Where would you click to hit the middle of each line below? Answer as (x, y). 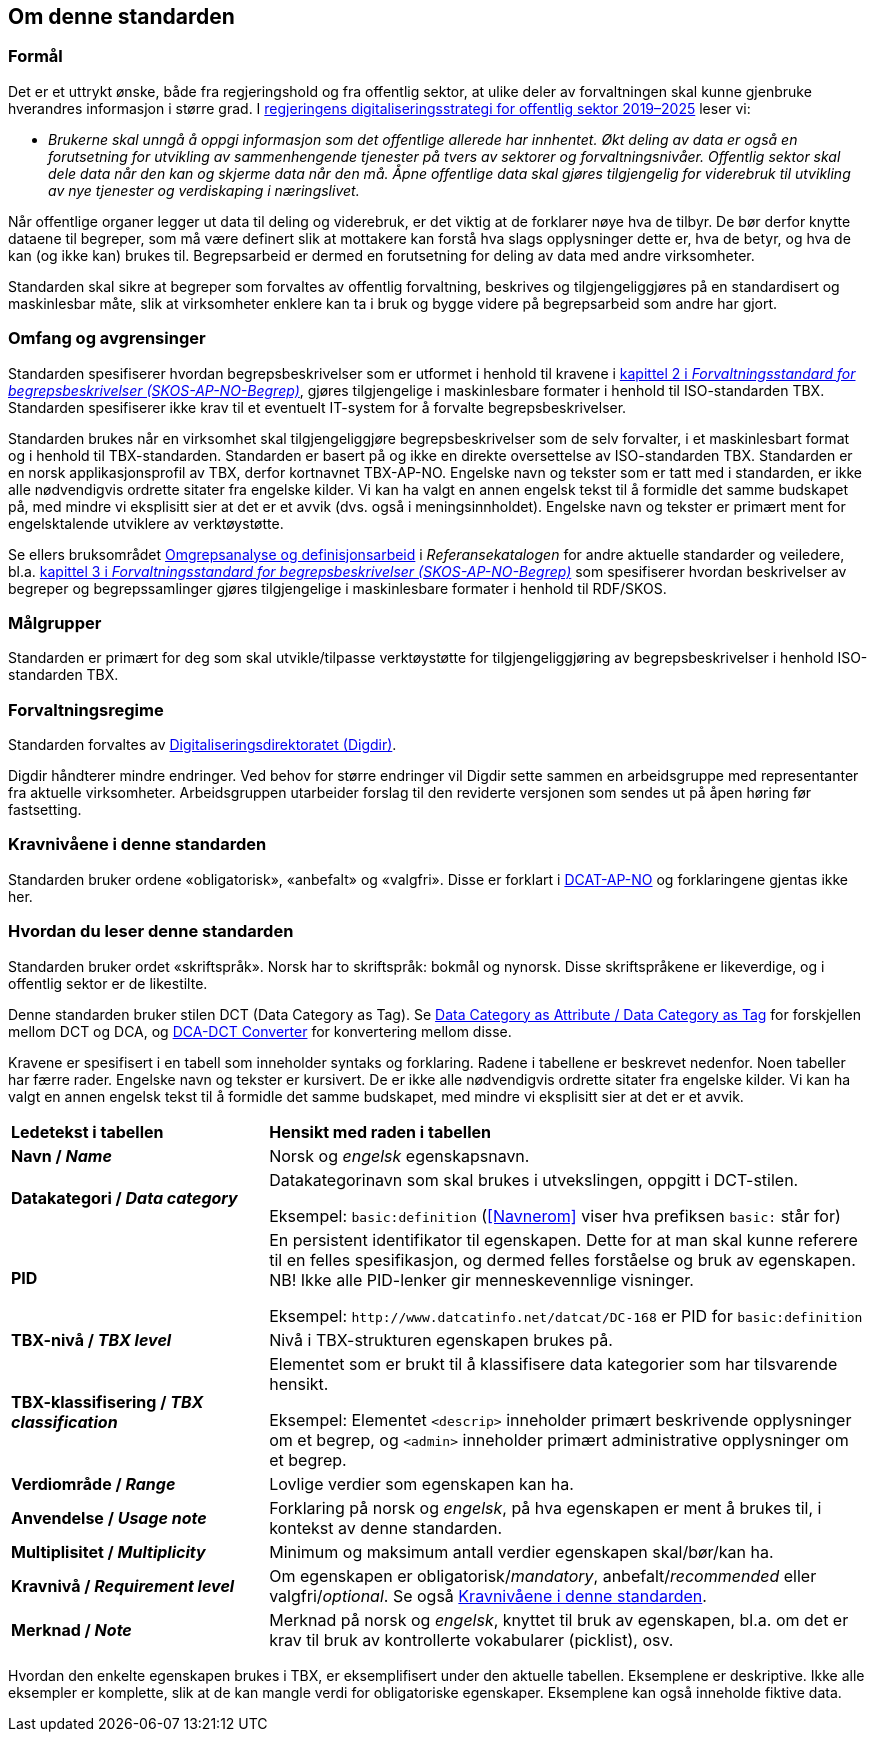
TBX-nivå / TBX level (91, 1339)
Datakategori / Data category (124, 1197)
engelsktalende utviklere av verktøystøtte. (146, 523)
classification (64, 1421)
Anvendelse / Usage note (109, 1517)
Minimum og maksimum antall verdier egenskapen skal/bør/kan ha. (521, 1551)
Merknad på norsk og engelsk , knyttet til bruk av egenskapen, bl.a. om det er (559, 1619)
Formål (35, 56)
